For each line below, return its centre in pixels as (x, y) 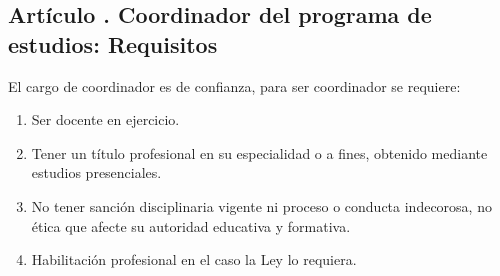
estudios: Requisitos (113, 43)
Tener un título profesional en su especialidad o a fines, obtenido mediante (259, 152)
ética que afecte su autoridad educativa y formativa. (191, 225)
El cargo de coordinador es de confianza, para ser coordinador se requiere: (234, 85)
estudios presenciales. (96, 172)
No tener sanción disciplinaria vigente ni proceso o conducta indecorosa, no (261, 205)
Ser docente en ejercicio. (105, 119)
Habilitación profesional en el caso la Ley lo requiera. (194, 259)
